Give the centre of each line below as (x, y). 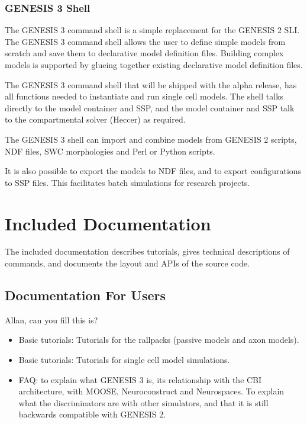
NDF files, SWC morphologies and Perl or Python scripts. (110, 151)
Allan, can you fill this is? (51, 319)
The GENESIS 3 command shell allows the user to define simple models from (145, 41)
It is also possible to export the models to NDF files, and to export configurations (153, 171)
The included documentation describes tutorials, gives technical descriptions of (147, 251)
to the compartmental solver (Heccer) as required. (95, 119)
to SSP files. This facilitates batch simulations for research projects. (127, 182)
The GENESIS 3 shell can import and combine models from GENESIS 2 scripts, (151, 139)
